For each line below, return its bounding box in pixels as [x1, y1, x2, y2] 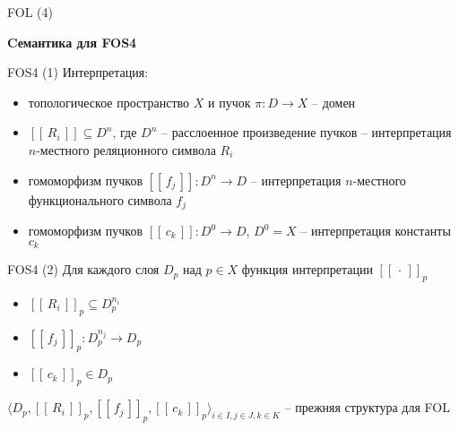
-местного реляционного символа [36, 140, 216, 159]
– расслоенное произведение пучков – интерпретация [161, 123, 452, 142]
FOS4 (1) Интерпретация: [7, 63, 149, 82]
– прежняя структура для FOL [284, 398, 450, 417]
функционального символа [28, 190, 172, 209]
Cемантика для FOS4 [7, 32, 137, 51]
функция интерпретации [241, 260, 373, 279]
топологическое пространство [28, 92, 190, 111]
